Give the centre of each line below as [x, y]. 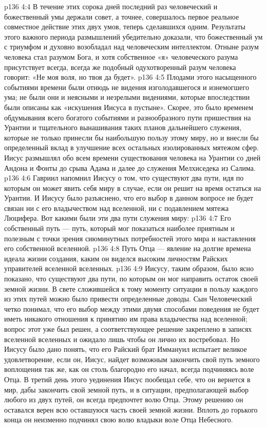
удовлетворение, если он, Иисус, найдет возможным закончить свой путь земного [132, 359]
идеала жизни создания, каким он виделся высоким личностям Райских [116, 258]
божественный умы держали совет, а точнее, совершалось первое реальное [122, 16]
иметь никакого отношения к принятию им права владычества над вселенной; [126, 319]
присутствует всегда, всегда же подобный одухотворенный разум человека [120, 67]
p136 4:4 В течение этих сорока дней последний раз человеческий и [111, 6]
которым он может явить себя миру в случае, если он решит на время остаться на [133, 188]
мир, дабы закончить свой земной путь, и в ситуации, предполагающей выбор [127, 389]
